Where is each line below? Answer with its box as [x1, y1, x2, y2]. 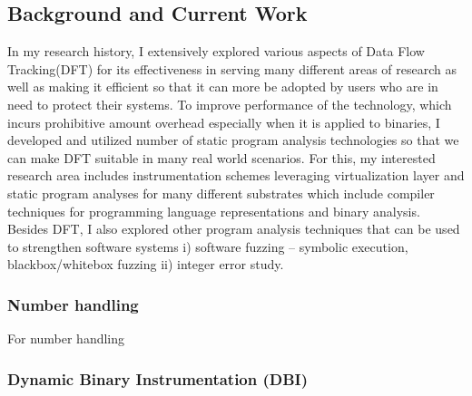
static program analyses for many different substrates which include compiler [7, 183, 435, 202]
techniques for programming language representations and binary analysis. [7, 201, 420, 220]
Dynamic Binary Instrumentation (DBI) [7, 367, 309, 390]
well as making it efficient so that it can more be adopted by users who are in [7, 77, 438, 96]
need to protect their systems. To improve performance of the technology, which [7, 94, 452, 113]
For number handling [7, 329, 125, 348]
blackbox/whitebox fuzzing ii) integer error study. [7, 255, 284, 274]
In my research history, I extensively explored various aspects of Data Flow [7, 42, 425, 61]
